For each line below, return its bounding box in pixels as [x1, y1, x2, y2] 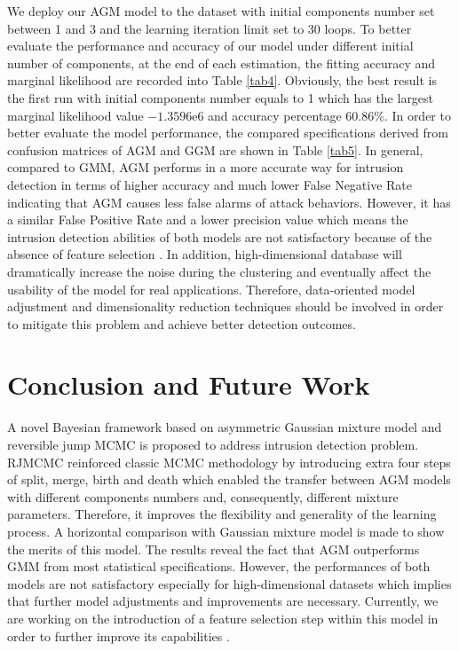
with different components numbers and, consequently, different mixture [7, 487, 399, 506]
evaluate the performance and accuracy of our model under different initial [7, 36, 414, 55]
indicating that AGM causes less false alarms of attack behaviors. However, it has [7, 192, 451, 211]
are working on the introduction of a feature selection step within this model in [7, 608, 439, 627]
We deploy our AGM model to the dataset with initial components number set [7, 2, 435, 20]
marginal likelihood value [7, 106, 144, 124]
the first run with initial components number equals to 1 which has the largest [7, 88, 434, 106]
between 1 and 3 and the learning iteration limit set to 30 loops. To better [7, 19, 412, 37]
